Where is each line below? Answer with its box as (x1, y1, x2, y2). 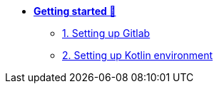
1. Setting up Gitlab (62, 27, 151, 39)
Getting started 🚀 (34, 5, 116, 17)
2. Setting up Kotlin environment (62, 49, 213, 61)
